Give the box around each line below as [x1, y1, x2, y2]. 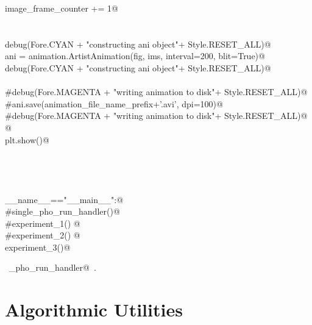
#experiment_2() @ [5, 229, 80, 241]
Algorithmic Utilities [5, 297, 183, 322]
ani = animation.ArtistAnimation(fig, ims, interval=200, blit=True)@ [5, 49, 265, 62]
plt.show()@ [5, 133, 49, 146]
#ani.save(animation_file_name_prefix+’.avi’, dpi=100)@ [5, 97, 223, 110]
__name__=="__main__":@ [5, 193, 124, 205]
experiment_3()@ [5, 240, 71, 253]
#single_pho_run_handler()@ [5, 205, 120, 218]
